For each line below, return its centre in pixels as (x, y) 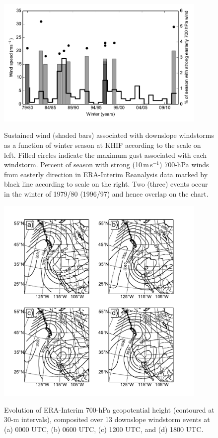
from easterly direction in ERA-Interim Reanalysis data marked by (106, 174)
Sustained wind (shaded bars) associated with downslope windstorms (109, 135)
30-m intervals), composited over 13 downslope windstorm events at (107, 419)
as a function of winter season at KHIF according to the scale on (103, 145)
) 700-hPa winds (184, 164)
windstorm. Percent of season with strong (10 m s (78, 164)
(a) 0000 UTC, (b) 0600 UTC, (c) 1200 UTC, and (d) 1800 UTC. (104, 429)
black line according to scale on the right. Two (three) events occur (106, 184)
